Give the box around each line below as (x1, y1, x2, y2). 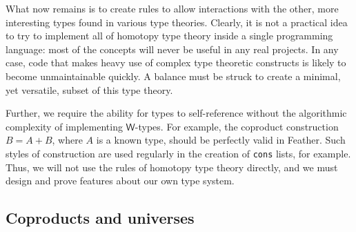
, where (52, 133, 83, 147)
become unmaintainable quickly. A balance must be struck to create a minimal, (6, 68, 341, 83)
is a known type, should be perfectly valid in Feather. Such (96, 133, 346, 147)
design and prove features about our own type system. (6, 173, 235, 188)
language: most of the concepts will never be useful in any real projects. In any (6, 41, 339, 56)
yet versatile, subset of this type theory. (6, 82, 173, 97)
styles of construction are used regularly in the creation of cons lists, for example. (6, 146, 351, 160)
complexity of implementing (6, 119, 123, 133)
